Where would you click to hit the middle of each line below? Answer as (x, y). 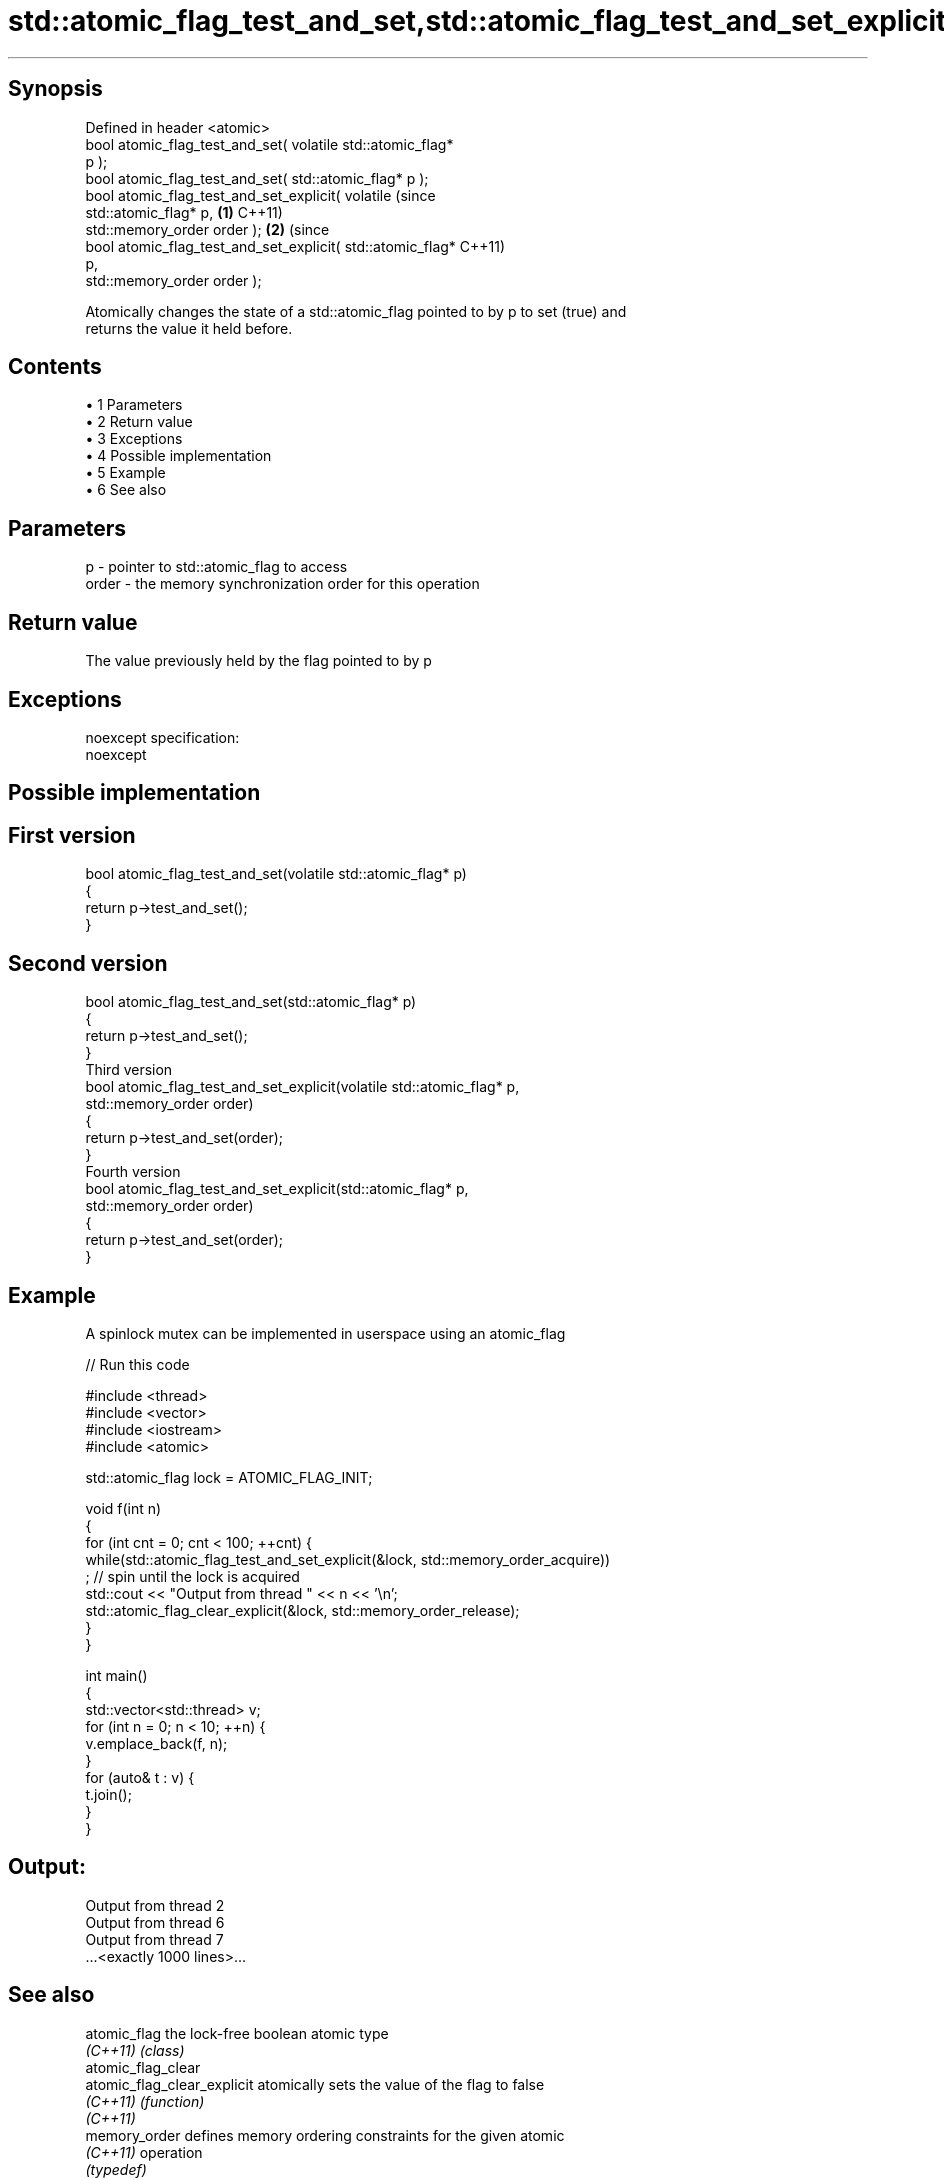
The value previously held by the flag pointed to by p (258, 661)
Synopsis (55, 89)
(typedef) (116, 2169)
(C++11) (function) (145, 2101)
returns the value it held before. (189, 328)
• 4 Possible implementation (178, 456)
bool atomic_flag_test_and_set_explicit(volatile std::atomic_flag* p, (302, 1087)
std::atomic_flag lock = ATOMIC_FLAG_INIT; (229, 1477)
